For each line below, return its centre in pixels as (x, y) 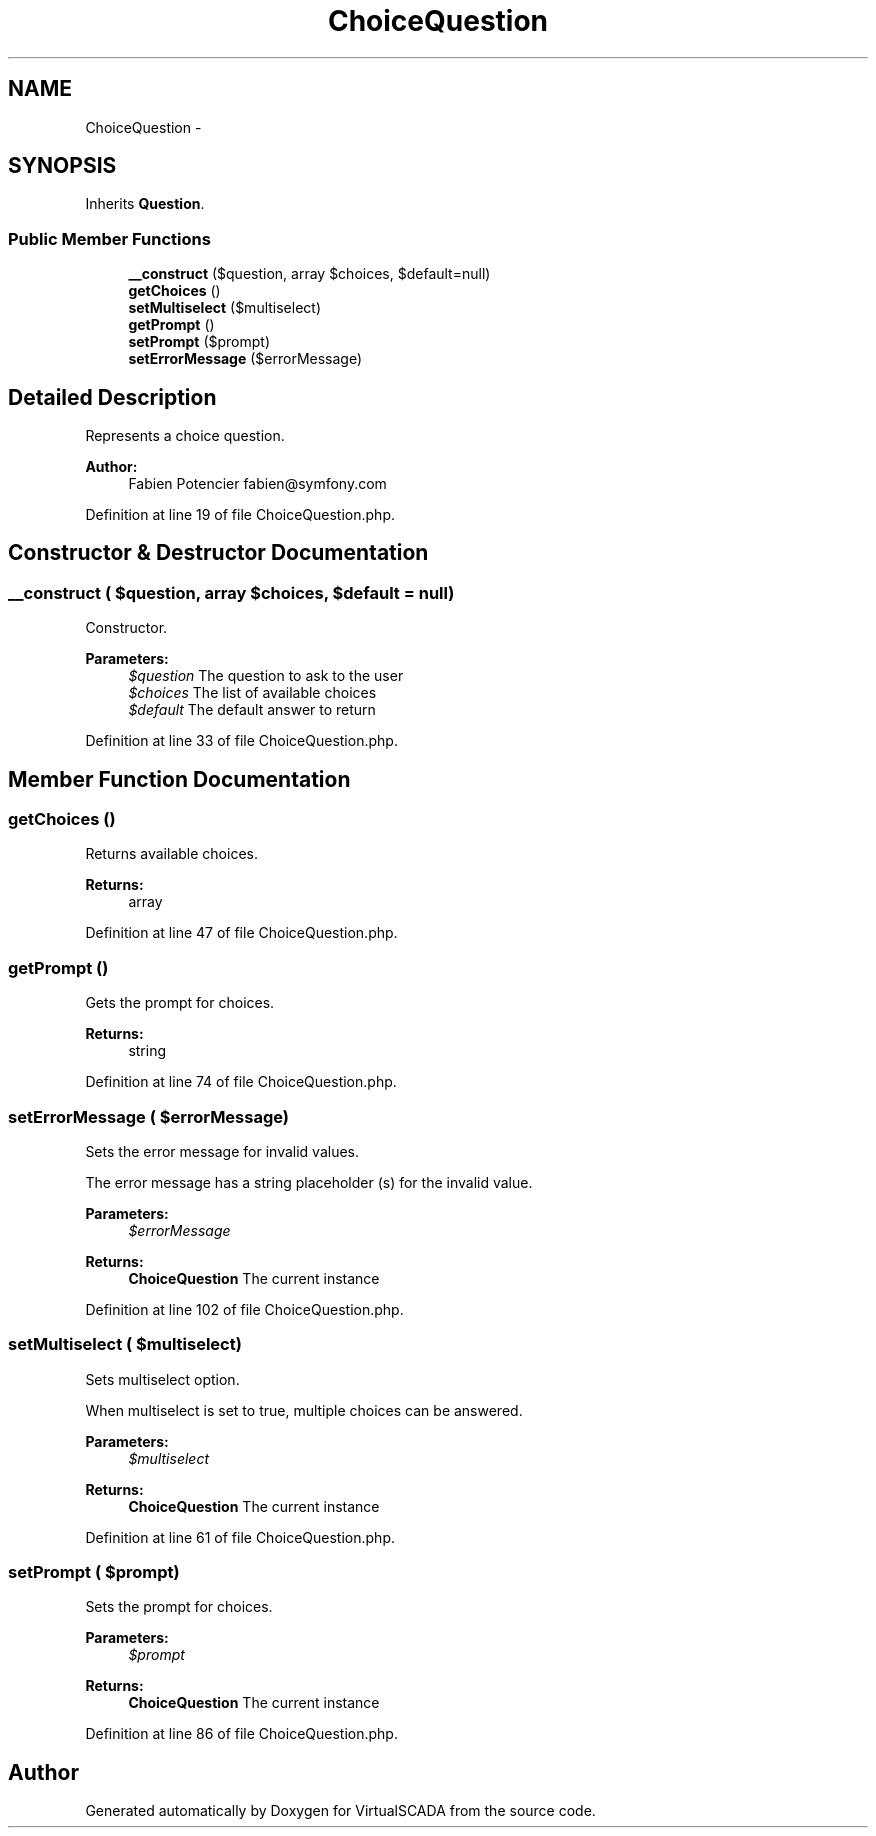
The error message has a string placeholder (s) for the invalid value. (309, 1182)
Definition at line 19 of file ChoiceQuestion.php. (240, 515)
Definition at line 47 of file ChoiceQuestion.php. (241, 933)
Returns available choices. (171, 854)
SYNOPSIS (62, 166)
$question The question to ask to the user (266, 676)
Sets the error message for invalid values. (222, 1151)
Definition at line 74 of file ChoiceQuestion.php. (241, 1082)
